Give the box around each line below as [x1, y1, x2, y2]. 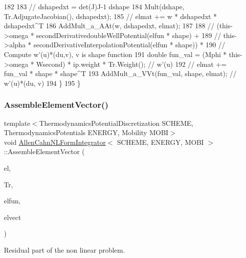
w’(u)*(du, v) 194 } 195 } [4, 78, 81, 88]
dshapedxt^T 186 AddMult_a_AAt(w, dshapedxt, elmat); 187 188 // [4, 20, 215, 31]
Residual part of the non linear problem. [4, 244, 125, 255]
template [4, 118, 30, 128]
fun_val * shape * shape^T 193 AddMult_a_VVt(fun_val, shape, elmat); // [4, 68, 237, 79]
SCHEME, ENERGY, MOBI [117, 137, 204, 147]
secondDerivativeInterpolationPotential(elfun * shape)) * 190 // [33, 40, 225, 50]
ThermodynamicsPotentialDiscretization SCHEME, [39, 118, 194, 128]
